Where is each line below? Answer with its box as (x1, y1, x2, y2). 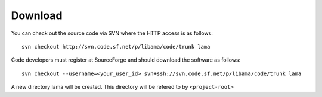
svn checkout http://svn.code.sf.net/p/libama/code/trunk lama (21, 43, 210, 50)
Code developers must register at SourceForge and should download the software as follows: (11, 56, 241, 63)
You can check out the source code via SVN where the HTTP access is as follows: (11, 30, 213, 37)
